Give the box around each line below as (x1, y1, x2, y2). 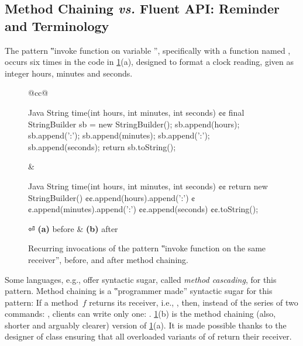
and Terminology (5, 16, 109, 34)
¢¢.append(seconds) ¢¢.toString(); (139, 203, 259, 215)
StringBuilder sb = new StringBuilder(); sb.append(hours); (28, 117, 240, 130)
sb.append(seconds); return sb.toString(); (28, 140, 176, 153)
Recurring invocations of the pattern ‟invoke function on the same (28, 242, 266, 254)
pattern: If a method (5, 296, 78, 308)
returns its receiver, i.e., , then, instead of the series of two (89, 296, 298, 308)
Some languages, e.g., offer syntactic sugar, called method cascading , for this (5, 273, 277, 285)
